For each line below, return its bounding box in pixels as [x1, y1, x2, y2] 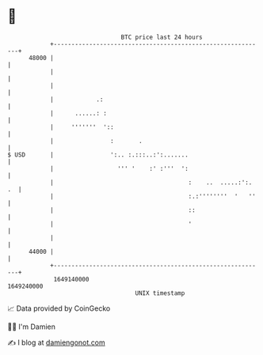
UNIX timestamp [135, 289, 185, 297]
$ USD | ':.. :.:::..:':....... [7, 150, 189, 159]
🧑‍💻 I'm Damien [7, 322, 56, 331]
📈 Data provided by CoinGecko [7, 304, 111, 313]
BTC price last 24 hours [120, 33, 203, 41]
